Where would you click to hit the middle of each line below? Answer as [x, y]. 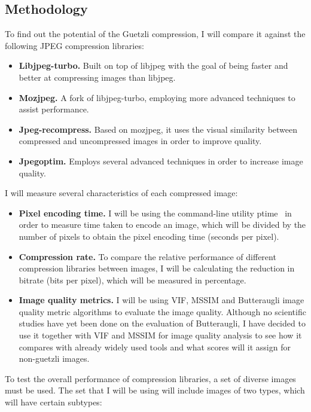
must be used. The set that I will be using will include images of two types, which [155, 390]
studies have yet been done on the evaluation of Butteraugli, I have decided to [162, 323]
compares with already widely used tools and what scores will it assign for [155, 347]
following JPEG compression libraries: [74, 45]
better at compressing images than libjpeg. [97, 77]
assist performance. [54, 109]
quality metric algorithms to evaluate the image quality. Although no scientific [162, 311]
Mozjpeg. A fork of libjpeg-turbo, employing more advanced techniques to [157, 97]
